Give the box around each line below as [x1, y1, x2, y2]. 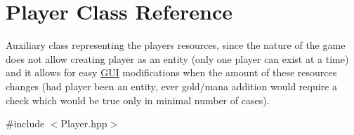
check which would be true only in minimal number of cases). [6, 92, 270, 107]
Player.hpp [60, 116, 107, 131]
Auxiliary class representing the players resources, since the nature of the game [6, 38, 346, 52]
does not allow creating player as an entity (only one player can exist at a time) [6, 51, 349, 66]
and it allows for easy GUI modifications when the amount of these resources [6, 65, 337, 80]
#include [6, 116, 45, 131]
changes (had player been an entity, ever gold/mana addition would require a [6, 78, 337, 93]
